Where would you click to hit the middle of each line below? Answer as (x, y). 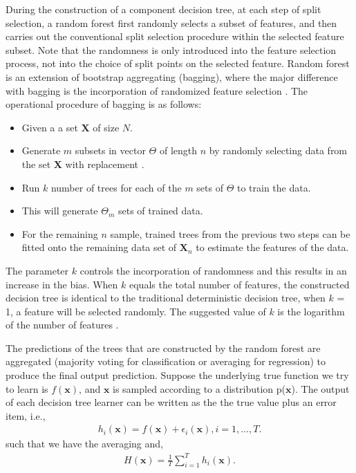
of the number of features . (62, 325)
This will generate (60, 211)
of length (178, 150)
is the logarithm (311, 311)
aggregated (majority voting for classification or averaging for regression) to (166, 361)
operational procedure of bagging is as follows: (104, 104)
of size (106, 127)
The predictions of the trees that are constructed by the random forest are (163, 347)
